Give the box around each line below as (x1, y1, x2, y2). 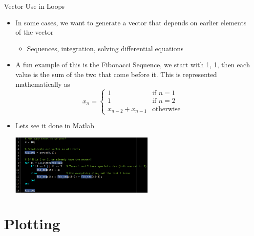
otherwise (152, 105, 181, 113)
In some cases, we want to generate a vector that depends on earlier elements (15, 17, 247, 27)
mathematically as (15, 79, 70, 89)
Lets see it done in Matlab (15, 120, 94, 131)
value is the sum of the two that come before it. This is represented (15, 69, 217, 79)
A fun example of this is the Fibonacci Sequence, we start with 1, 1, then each (15, 59, 250, 70)
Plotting (4, 213, 60, 233)
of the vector (15, 27, 54, 37)
